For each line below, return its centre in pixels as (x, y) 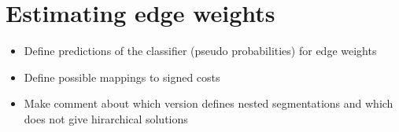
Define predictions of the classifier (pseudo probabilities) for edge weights (200, 51)
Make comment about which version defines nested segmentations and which (209, 103)
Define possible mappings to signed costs (122, 77)
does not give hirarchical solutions (106, 118)
